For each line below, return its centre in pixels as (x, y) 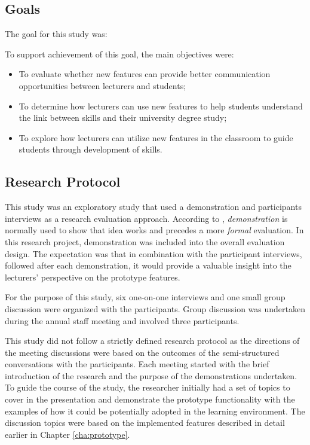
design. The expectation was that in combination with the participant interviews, (154, 253)
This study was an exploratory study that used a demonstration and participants (153, 207)
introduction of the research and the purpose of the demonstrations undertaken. (151, 375)
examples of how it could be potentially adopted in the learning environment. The (155, 411)
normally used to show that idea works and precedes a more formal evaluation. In (154, 230)
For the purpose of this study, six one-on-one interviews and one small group (145, 297)
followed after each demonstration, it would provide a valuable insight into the (148, 265)
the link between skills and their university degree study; (123, 118)
